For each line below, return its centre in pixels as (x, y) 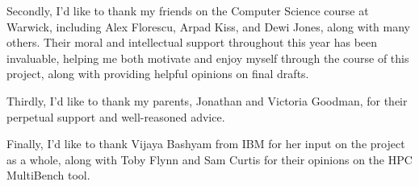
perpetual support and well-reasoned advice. (116, 116)
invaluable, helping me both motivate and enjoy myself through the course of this (208, 58)
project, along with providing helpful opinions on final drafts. (158, 74)
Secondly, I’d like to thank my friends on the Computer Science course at (188, 10)
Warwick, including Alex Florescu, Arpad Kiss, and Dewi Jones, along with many (208, 26)
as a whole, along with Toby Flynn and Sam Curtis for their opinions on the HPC (209, 159)
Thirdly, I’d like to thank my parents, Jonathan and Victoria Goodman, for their (207, 100)
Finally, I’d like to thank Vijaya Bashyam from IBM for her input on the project (206, 144)
